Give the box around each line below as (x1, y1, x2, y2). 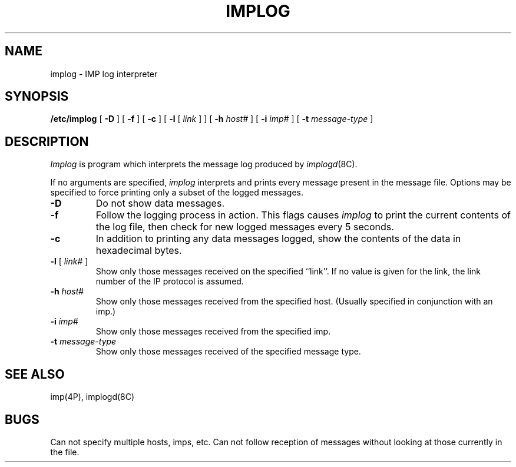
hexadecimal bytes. (95, 244, 182, 257)
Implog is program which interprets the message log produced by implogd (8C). (50, 159, 358, 170)
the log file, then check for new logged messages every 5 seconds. (95, 221, 394, 233)
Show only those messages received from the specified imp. (95, 326, 331, 337)
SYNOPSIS (5, 89, 69, 104)
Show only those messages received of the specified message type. (95, 346, 361, 357)
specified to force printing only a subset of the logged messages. (50, 187, 304, 198)
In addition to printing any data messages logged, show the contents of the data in (95, 233, 461, 245)
